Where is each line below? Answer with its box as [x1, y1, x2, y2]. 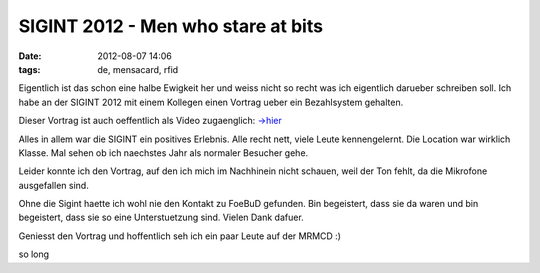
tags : [18, 63, 41, 75]
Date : [18, 50, 42, 62]
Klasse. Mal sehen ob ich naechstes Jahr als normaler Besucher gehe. [18, 146, 309, 159]
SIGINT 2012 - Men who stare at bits [18, 15, 324, 37]
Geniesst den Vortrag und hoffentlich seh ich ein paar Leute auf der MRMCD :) [18, 230, 342, 242]
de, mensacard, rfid [97, 63, 179, 75]
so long [18, 248, 50, 260]
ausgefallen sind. [18, 179, 89, 191]
